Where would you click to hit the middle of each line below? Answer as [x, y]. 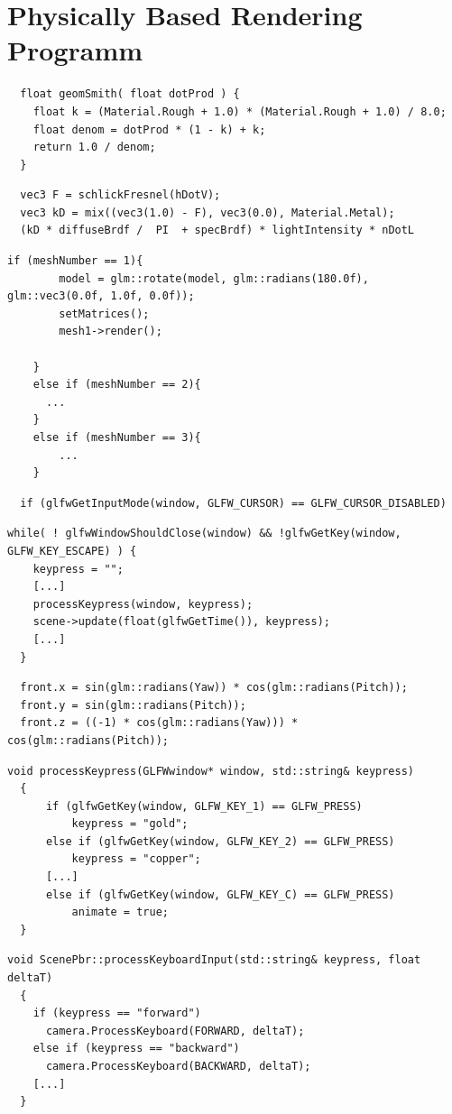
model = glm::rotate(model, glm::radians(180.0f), [214, 278]
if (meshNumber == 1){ [75, 261]
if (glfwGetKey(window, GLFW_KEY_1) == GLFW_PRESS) [204, 806]
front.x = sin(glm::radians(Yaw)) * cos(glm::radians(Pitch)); [214, 688]
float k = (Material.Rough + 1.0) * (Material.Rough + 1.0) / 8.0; [240, 111]
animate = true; [120, 912]
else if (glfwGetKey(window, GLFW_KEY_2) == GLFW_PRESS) [220, 841]
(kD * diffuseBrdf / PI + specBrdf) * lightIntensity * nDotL [217, 230]
